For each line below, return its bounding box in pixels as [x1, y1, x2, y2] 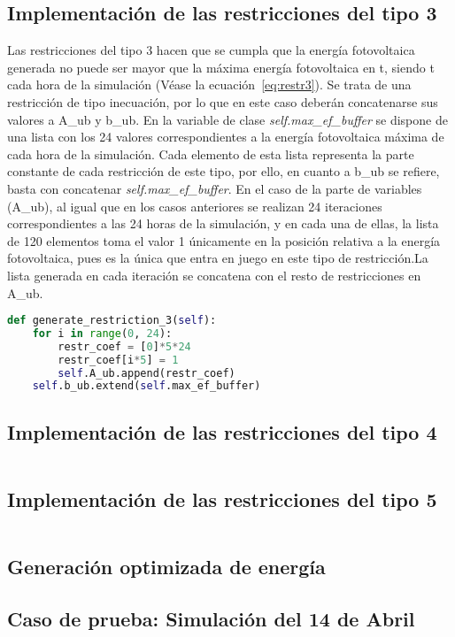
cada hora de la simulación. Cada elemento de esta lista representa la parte [7, 144, 414, 163]
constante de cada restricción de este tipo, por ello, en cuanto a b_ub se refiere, [7, 162, 440, 180]
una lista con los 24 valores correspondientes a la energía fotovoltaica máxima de [7, 127, 444, 146]
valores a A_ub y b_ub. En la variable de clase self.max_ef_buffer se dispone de [7, 110, 448, 128]
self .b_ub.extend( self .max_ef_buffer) [32, 380, 261, 393]
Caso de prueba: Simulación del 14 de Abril [7, 604, 415, 632]
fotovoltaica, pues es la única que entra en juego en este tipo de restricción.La [7, 249, 428, 267]
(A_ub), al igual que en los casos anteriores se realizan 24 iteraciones [7, 196, 382, 215]
